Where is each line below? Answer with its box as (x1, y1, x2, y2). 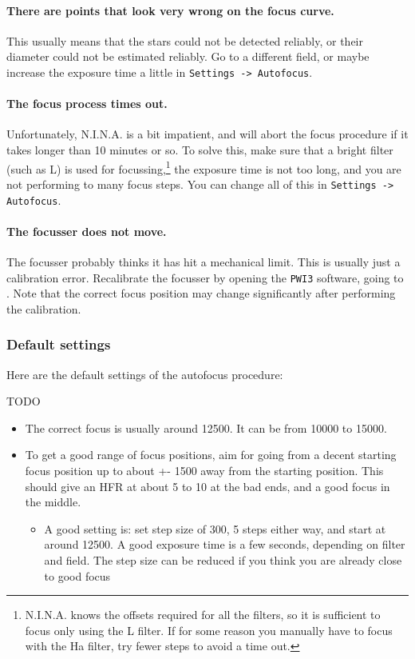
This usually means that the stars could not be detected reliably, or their (6, 32, 363, 49)
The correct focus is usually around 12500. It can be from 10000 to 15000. (25, 419, 387, 436)
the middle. (25, 493, 81, 510)
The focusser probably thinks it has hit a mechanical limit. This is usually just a (6, 253, 401, 270)
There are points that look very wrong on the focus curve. (6, 2, 334, 18)
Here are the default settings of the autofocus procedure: (6, 365, 283, 382)
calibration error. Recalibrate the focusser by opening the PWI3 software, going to (6, 269, 404, 286)
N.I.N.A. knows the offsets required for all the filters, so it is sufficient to (25, 606, 381, 623)
